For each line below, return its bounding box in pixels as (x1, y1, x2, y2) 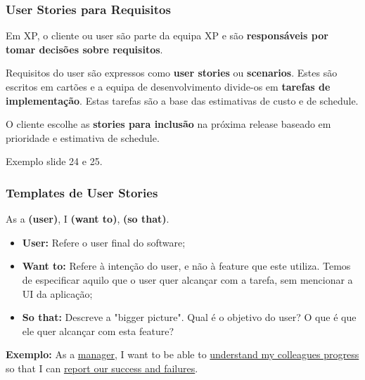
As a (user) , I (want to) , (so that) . (6, 211, 169, 226)
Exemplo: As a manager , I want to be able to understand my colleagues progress (6, 347, 359, 362)
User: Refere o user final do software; (22, 235, 186, 249)
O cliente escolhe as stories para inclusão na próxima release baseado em (6, 117, 331, 131)
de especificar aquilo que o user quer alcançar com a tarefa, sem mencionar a (22, 272, 353, 287)
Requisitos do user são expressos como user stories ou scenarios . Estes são (6, 65, 338, 80)
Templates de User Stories (6, 183, 158, 201)
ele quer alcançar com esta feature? (22, 323, 174, 338)
